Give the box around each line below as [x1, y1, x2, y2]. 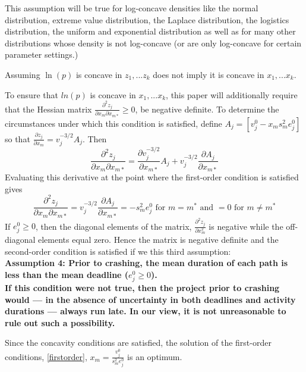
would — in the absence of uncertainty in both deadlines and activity [5, 293, 296, 305]
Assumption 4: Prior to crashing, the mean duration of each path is [5, 257, 288, 269]
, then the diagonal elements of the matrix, [35, 220, 192, 232]
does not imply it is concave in [153, 68, 264, 80]
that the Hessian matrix [5, 102, 92, 115]
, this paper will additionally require [166, 88, 298, 101]
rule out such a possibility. [5, 316, 115, 329]
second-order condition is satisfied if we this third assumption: [5, 245, 231, 257]
